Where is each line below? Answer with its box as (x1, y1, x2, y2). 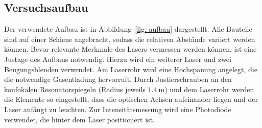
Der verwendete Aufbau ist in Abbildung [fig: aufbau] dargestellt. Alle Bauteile (4, 24, 252, 34)
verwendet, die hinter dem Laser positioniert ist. (4, 114, 155, 124)
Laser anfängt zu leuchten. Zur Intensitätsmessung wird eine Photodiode (4, 103, 231, 114)
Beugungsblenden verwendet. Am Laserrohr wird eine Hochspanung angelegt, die (4, 63, 257, 74)
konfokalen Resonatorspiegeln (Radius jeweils (4, 83, 146, 94)
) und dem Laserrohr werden (164, 83, 254, 94)
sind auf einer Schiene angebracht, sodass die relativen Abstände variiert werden (4, 33, 255, 44)
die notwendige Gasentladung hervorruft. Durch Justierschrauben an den (4, 74, 232, 84)
